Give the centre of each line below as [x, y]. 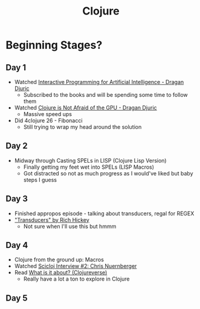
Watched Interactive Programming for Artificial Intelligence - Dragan [99, 82]
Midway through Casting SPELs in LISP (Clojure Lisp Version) [90, 160]
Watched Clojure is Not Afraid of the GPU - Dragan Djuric [86, 108]
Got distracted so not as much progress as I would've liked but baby [108, 173]
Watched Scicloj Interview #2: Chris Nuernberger [76, 266]
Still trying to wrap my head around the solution [82, 127]
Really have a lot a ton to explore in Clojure [77, 279]
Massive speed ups [48, 114]
